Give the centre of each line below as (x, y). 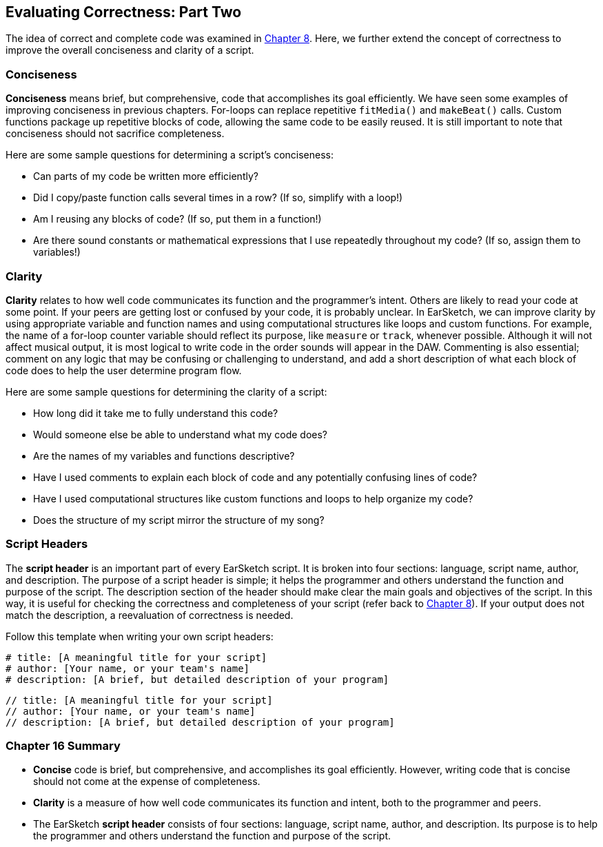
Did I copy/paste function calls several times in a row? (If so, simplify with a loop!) (218, 198)
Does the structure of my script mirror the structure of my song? (179, 520)
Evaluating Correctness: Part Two (124, 12)
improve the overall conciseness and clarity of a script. (130, 50)
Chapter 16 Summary (63, 746)
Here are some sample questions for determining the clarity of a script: (166, 391)
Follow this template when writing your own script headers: (140, 636)
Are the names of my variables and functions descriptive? (164, 456)
